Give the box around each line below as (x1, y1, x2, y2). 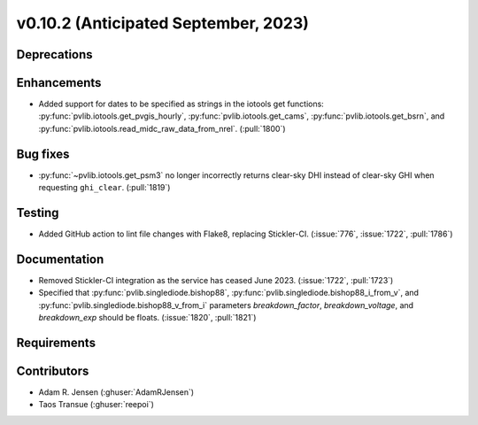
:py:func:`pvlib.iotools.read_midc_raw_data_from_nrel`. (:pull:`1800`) (38, 123, 287, 134)
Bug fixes (16, 146, 70, 161)
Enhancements (16, 75, 102, 90)
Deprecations (16, 47, 93, 62)
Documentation (16, 251, 104, 267)
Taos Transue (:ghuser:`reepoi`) (38, 399, 155, 410)
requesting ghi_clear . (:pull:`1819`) (38, 182, 171, 193)
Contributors (16, 363, 89, 378)
